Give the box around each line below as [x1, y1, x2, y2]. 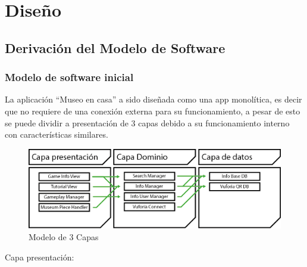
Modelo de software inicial [5, 70, 134, 85]
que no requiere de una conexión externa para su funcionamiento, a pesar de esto [5, 104, 300, 117]
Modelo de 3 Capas [29, 231, 99, 243]
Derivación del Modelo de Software [5, 38, 225, 57]
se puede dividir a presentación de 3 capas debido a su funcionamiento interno [5, 116, 290, 129]
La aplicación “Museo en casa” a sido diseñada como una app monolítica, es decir [5, 93, 302, 105]
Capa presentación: [5, 250, 74, 263]
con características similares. [5, 128, 108, 141]
